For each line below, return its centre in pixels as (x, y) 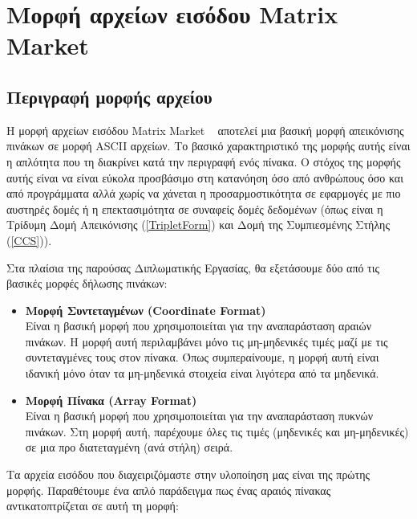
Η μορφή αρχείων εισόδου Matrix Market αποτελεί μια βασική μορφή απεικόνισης (205, 130)
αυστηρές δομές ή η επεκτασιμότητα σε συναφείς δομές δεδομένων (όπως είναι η (195, 208)
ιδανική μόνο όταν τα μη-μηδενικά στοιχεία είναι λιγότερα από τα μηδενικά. (202, 373)
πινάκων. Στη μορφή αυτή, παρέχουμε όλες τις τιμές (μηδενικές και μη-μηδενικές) (217, 431)
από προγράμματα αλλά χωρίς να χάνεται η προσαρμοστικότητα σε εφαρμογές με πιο (204, 193)
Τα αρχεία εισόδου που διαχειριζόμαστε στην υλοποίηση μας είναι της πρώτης (188, 474)
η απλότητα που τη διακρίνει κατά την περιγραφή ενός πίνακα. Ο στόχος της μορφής (204, 161)
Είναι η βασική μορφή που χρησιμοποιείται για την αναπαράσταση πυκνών (199, 416)
